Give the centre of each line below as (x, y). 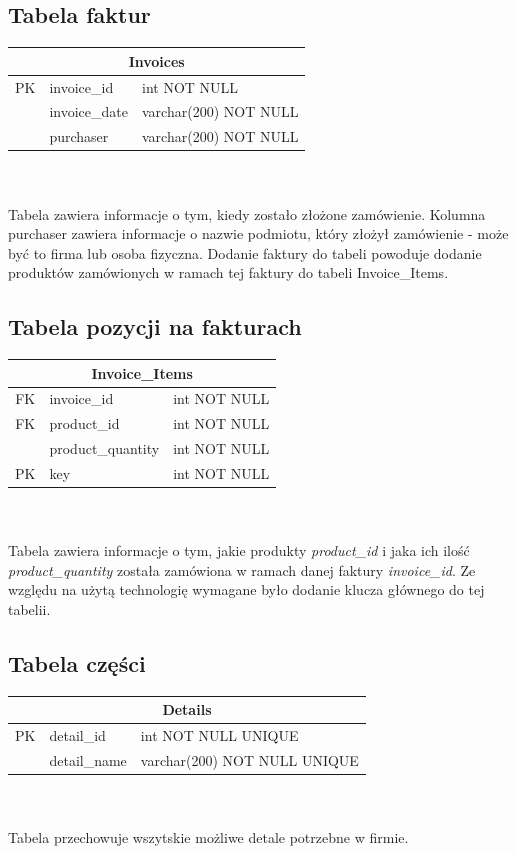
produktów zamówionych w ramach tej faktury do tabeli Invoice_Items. (228, 272)
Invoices (156, 60)
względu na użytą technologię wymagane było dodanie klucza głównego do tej (246, 589)
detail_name (88, 760)
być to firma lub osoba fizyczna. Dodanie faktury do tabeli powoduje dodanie (245, 252)
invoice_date (88, 111)
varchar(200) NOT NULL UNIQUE (249, 760)
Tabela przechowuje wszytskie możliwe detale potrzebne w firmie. (208, 837)
